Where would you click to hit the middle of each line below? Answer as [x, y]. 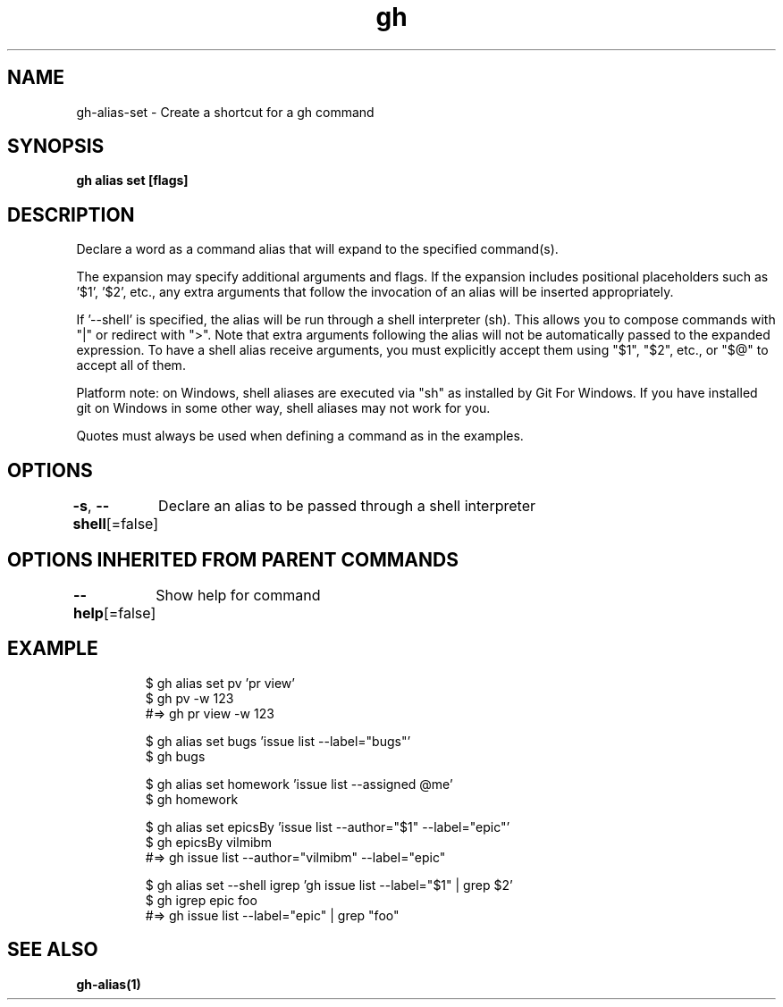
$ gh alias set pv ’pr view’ [220, 683]
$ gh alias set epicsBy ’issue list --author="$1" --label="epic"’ [328, 827]
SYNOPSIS [56, 147]
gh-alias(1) [109, 984]
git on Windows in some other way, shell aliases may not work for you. [283, 408]
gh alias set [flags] [132, 180]
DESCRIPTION [71, 214]
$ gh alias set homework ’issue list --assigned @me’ [299, 784]
